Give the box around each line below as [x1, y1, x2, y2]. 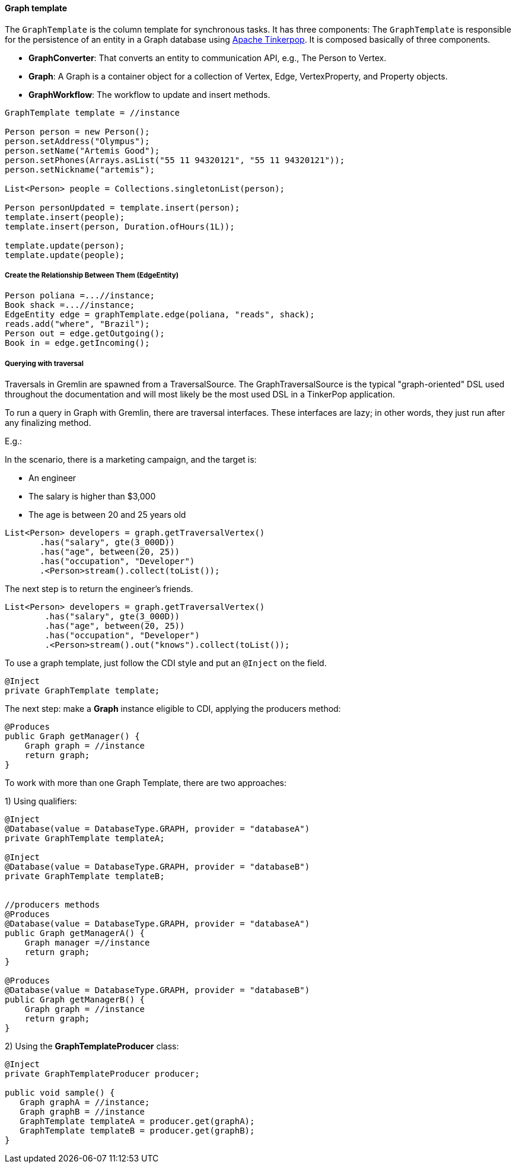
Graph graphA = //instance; [20, 1097, 150, 1107]
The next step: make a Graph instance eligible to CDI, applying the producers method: [5, 704, 341, 714]
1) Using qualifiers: [5, 796, 77, 807]
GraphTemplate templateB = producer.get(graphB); [20, 1126, 255, 1136]
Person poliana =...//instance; [5, 291, 155, 301]
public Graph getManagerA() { [5, 928, 145, 938]
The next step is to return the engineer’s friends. [5, 584, 193, 594]
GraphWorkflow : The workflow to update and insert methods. [28, 89, 270, 100]
